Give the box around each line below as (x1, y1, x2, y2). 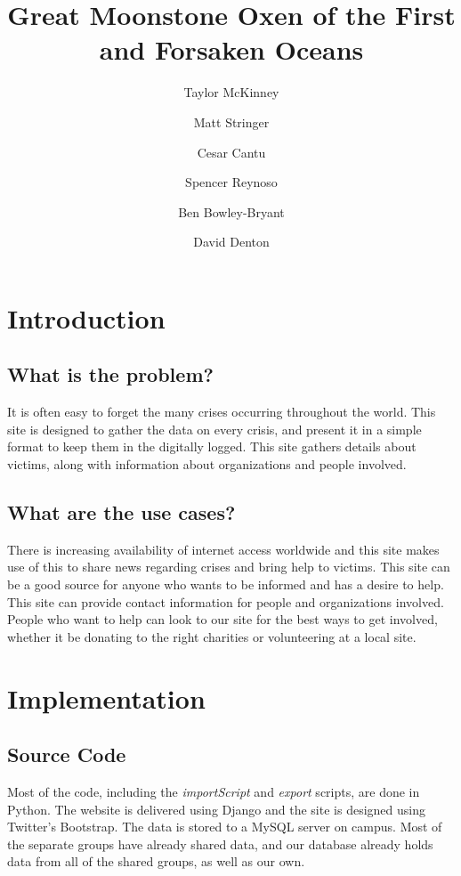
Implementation (7, 679, 206, 716)
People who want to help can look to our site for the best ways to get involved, (7, 610, 438, 629)
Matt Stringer (193, 112, 270, 131)
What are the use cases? (7, 499, 236, 526)
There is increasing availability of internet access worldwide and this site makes (7, 539, 440, 558)
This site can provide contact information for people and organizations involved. (7, 592, 444, 611)
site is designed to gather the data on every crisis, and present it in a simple (7, 419, 422, 438)
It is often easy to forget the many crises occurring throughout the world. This (7, 402, 436, 421)
